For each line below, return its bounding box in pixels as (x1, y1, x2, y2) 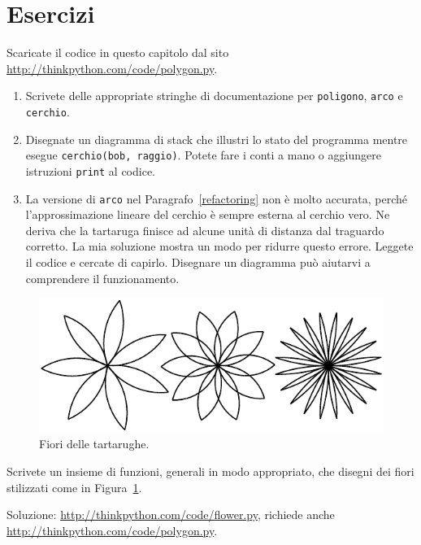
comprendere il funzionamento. (25, 269, 180, 286)
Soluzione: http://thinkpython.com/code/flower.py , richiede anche (7, 506, 335, 523)
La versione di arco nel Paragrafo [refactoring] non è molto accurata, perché (25, 190, 408, 207)
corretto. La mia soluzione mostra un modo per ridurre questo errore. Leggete (25, 238, 414, 255)
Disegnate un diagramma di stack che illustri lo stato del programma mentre (25, 130, 408, 147)
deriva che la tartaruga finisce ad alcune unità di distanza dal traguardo (25, 221, 384, 238)
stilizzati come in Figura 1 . (7, 478, 142, 495)
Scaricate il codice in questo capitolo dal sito (7, 44, 229, 61)
